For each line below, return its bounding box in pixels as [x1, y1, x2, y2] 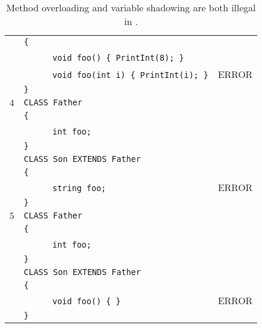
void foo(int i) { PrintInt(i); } [52, 70, 208, 80]
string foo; [52, 183, 107, 193]
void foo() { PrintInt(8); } [52, 53, 184, 63]
